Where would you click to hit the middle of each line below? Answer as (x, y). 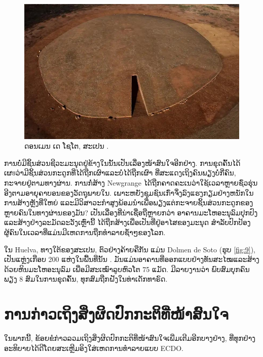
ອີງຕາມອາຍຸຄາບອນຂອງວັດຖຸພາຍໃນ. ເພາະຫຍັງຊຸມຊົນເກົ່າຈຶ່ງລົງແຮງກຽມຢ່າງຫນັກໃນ (129, 192)
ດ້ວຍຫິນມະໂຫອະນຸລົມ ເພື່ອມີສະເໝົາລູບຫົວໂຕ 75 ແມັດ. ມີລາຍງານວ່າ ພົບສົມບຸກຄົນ (127, 269)
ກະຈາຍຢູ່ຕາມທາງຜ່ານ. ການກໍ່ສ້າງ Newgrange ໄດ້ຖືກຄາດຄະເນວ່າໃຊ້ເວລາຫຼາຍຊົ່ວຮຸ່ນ (131, 182)
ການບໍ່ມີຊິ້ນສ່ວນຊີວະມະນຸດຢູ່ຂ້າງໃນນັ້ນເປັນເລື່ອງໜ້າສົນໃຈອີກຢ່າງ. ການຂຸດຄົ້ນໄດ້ (122, 163)
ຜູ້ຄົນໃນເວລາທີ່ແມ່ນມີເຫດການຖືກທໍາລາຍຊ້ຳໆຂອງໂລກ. (85, 232)
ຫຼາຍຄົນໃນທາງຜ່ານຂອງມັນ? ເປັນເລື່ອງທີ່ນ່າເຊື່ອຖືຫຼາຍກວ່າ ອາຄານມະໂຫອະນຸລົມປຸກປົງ (131, 212)
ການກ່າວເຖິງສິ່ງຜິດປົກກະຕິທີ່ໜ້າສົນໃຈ (116, 314)
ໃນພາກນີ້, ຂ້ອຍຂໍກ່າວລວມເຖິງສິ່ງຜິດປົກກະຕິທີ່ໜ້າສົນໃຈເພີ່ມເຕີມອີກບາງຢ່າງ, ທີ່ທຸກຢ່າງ (130, 338)
